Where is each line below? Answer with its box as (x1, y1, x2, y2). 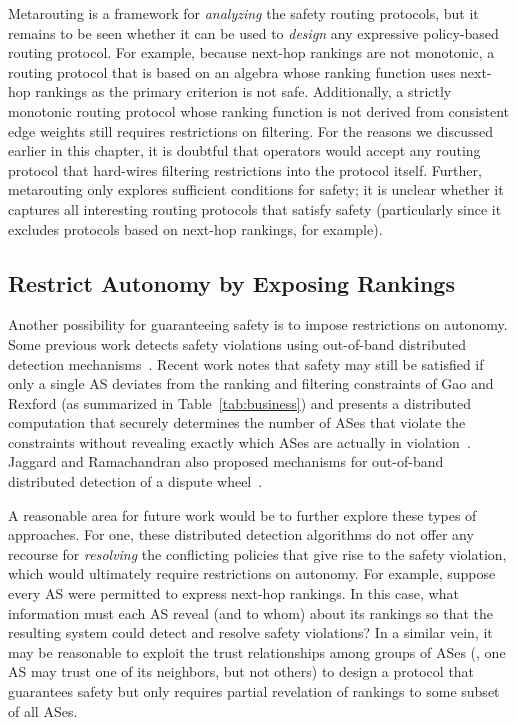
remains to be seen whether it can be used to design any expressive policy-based (8, 22, 499, 43)
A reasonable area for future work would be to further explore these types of (8, 504, 477, 525)
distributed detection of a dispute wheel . (8, 471, 263, 492)
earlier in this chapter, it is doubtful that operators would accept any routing (8, 140, 481, 161)
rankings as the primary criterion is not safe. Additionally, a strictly (35, 81, 452, 102)
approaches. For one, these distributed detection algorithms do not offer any (8, 524, 474, 545)
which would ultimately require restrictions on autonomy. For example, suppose (8, 563, 496, 584)
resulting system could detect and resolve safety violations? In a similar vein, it (8, 622, 493, 643)
